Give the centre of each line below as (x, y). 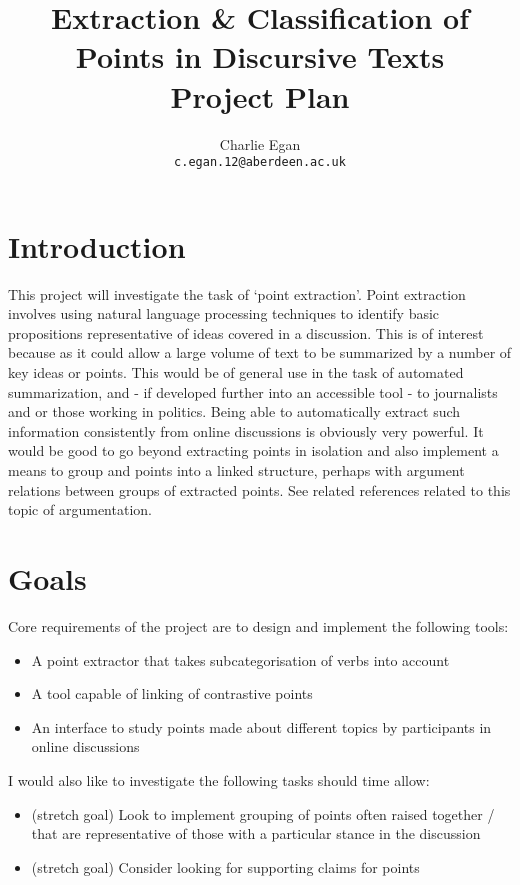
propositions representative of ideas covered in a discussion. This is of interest (246, 332)
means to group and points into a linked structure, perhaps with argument (236, 470)
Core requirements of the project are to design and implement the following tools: (258, 625)
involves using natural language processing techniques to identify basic (224, 313)
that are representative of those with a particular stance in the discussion (256, 833)
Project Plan (260, 95)
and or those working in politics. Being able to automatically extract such (234, 411)
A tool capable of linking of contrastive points (172, 693)
